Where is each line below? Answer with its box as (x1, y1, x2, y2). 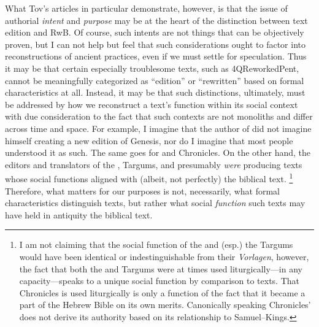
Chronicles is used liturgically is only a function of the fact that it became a (19, 286, 306, 299)
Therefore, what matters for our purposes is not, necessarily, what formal (5, 184, 280, 197)
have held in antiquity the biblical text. (5, 208, 153, 221)
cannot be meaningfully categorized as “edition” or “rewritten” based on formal (5, 74, 304, 87)
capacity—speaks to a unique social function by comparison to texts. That (19, 274, 299, 287)
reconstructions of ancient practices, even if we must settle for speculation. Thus (5, 50, 307, 63)
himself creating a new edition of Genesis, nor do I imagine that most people (5, 134, 293, 147)
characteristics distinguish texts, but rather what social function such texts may (5, 196, 306, 209)
